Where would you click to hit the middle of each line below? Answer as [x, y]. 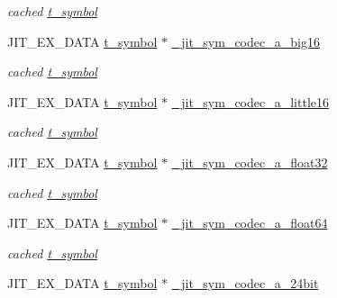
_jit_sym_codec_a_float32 [250, 162]
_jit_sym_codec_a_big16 [246, 41]
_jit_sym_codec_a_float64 [250, 223]
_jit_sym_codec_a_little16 [250, 101]
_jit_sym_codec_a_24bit [245, 283]
